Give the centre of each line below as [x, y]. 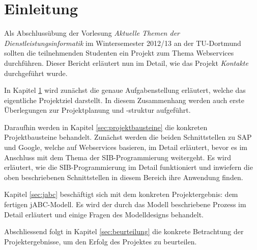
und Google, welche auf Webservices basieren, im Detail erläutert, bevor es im [126, 147]
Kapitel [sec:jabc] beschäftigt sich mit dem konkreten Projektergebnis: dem [121, 194]
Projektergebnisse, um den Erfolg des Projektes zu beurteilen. [101, 241]
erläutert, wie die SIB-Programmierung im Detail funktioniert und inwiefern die [128, 167]
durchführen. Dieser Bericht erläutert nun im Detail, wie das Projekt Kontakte [126, 62]
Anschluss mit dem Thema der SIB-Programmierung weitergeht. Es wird [118, 157]
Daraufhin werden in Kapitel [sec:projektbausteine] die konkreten [106, 127]
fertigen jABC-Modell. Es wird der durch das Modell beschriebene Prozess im [125, 204]
